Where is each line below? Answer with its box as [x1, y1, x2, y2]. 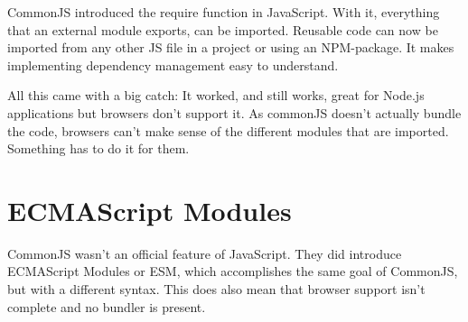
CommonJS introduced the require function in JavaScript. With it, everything [7, 3, 440, 21]
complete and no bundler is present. [7, 297, 206, 316]
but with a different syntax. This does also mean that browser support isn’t [7, 280, 426, 299]
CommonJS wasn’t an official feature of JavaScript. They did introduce [7, 244, 402, 262]
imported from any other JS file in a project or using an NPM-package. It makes [7, 38, 454, 57]
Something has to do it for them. [7, 139, 190, 158]
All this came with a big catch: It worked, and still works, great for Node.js [7, 86, 425, 105]
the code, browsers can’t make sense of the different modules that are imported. [7, 121, 449, 140]
